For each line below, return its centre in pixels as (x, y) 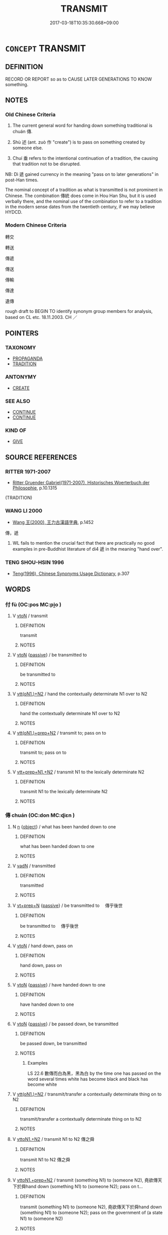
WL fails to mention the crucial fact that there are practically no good (83, 543)
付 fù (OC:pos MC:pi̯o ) (33, 604)
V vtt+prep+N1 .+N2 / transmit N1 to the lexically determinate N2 (78, 772)
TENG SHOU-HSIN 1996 (35, 562)
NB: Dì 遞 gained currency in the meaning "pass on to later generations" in (82, 174)
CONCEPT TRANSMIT (46, 48)
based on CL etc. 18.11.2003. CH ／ (41, 317)
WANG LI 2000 (24, 510)
